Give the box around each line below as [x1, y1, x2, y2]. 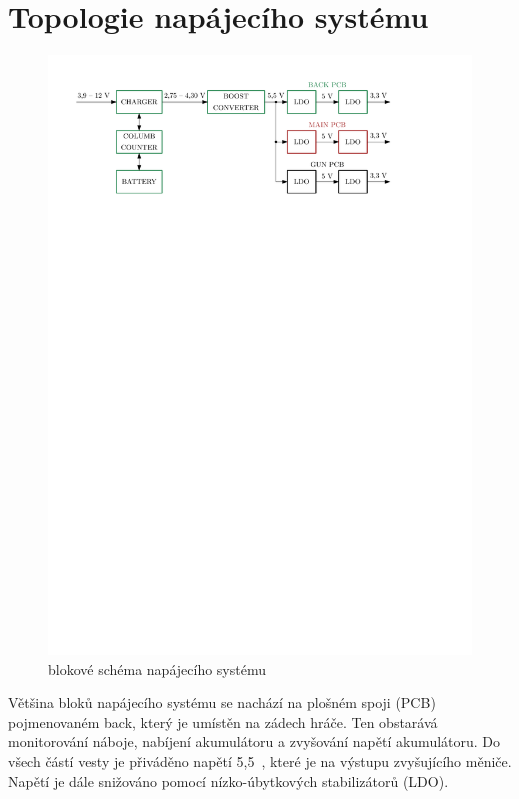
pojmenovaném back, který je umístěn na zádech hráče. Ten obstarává [8, 711, 438, 732]
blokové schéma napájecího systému [48, 658, 266, 679]
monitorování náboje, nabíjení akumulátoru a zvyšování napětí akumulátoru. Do [8, 731, 501, 752]
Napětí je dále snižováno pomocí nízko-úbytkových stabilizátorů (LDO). [8, 770, 449, 791]
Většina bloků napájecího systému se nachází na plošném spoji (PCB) [8, 692, 436, 713]
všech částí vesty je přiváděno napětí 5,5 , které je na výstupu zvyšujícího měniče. [8, 751, 512, 772]
